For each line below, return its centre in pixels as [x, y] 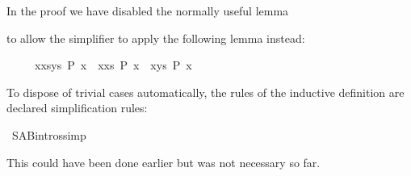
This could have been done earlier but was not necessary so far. [164, 162]
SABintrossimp [49, 134]
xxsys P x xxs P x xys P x [113, 65]
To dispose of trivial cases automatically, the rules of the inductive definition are [205, 92]
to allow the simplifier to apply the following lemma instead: [156, 38]
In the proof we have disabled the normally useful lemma [148, 10]
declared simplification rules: [77, 108]
